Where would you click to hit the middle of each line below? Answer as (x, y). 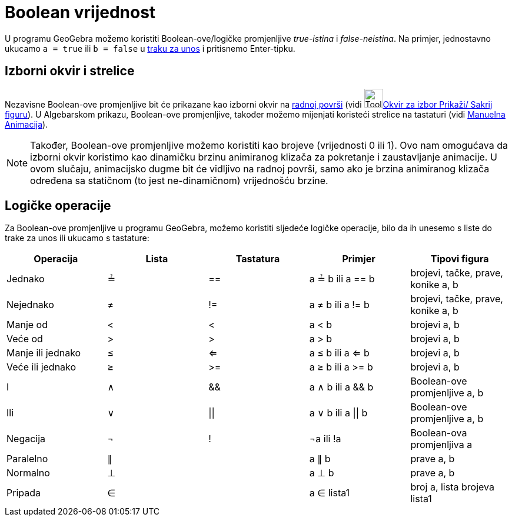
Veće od (25, 339)
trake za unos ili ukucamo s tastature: (77, 238)
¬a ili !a (325, 439)
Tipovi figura (460, 259)
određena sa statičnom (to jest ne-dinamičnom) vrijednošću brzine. (179, 180)
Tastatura (258, 259)
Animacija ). (26, 124)
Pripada (24, 493)
